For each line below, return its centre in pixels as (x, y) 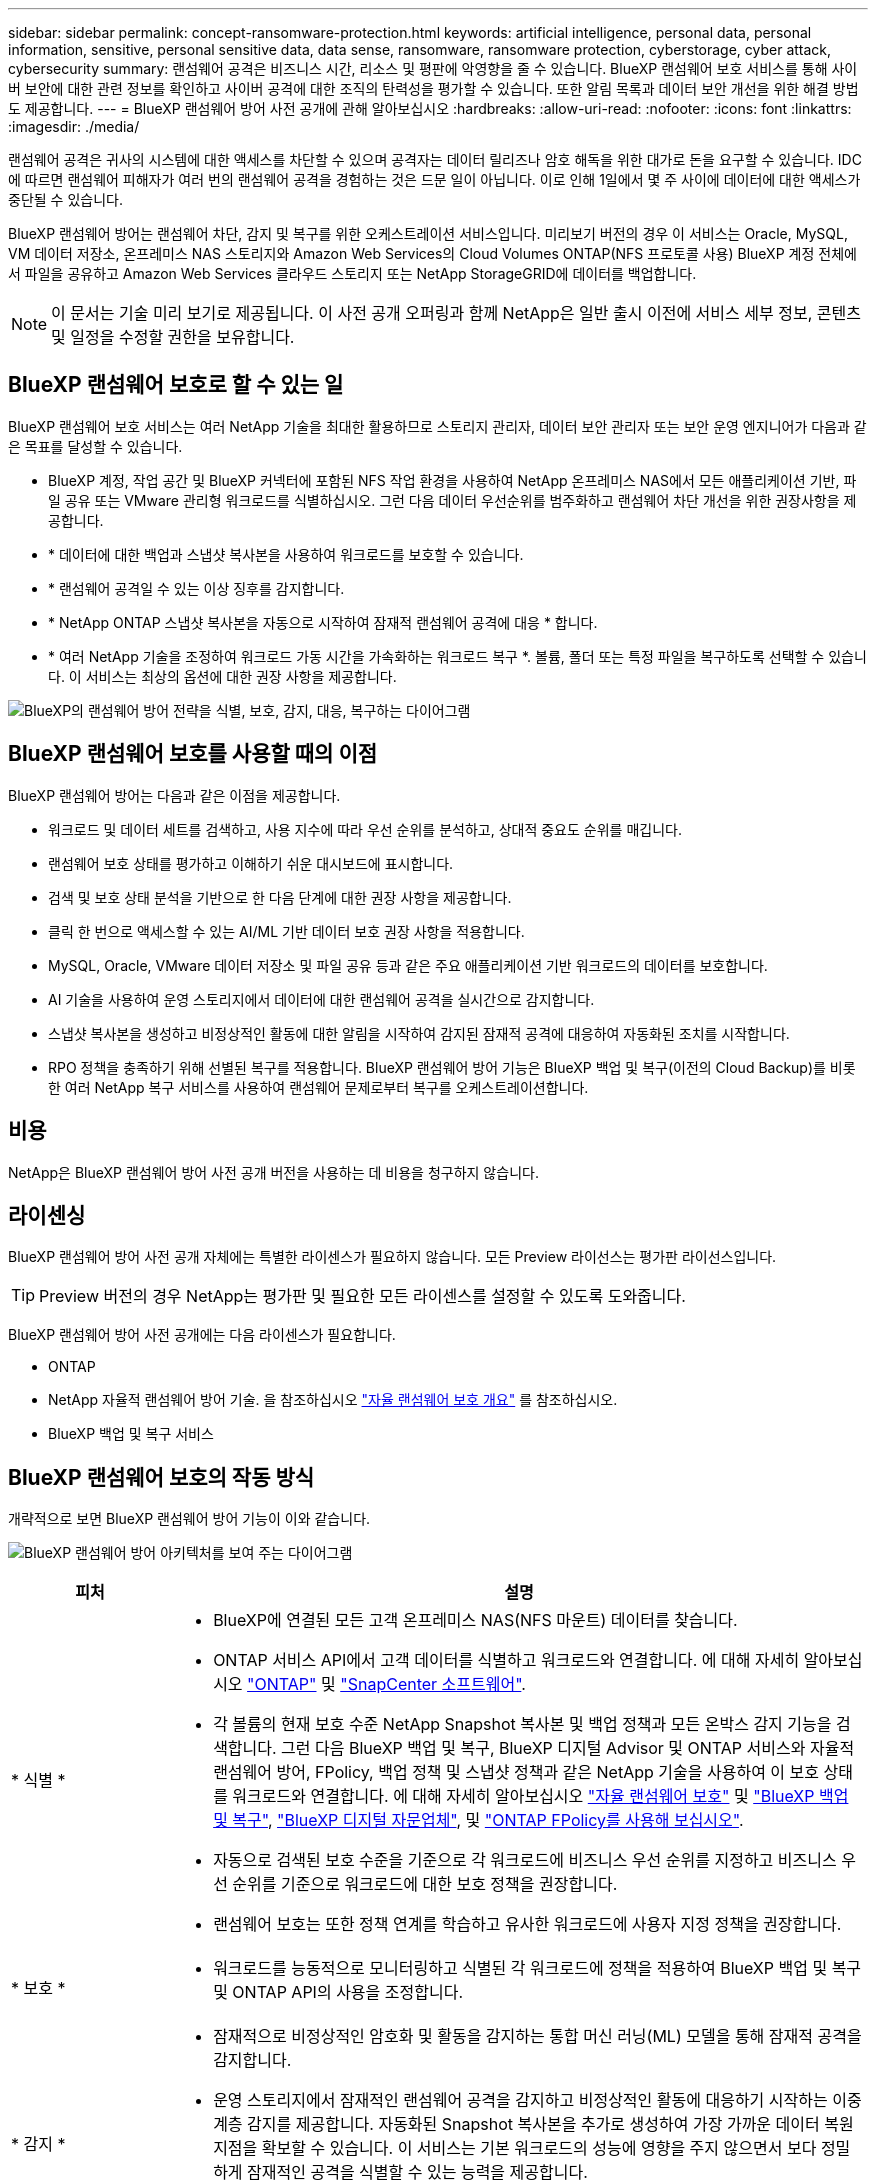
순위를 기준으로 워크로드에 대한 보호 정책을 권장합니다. (425, 1884)
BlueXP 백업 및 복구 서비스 (131, 1434)
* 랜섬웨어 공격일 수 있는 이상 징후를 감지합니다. (196, 588)
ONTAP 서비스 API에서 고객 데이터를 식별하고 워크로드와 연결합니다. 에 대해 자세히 (506, 1660)
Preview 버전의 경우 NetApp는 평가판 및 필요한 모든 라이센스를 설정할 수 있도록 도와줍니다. (362, 1296)
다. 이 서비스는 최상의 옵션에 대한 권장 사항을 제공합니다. (222, 676)
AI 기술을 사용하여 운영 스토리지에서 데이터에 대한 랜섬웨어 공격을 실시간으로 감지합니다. (321, 999)
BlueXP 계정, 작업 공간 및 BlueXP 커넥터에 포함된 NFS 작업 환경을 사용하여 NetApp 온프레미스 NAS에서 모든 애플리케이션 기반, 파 (452, 480)
